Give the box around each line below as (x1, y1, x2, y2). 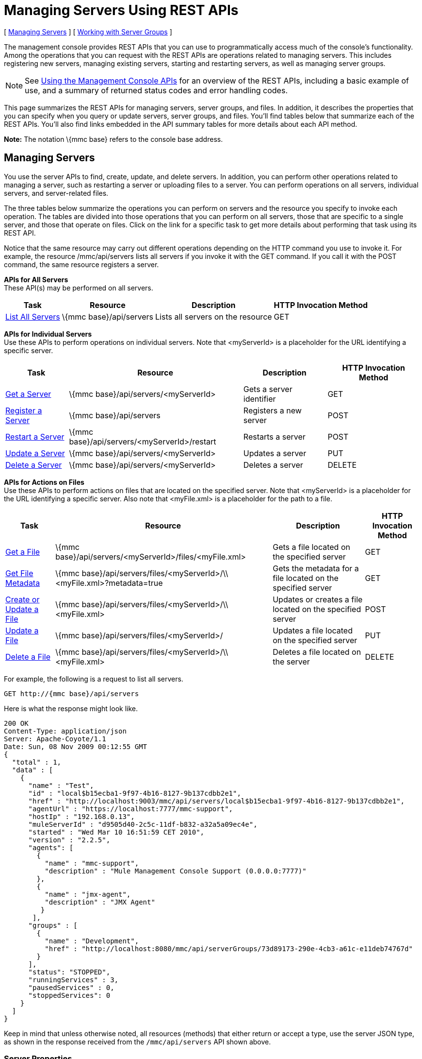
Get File (5, 568, 33, 578)
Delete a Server (5, 460, 62, 470)
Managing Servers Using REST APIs (4, 2, 239, 18)
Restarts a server (243, 431, 306, 442)
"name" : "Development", (45, 937, 139, 945)
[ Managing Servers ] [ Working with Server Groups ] (4, 27, 172, 36)
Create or (5, 594, 40, 604)
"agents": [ (28, 843, 74, 852)
